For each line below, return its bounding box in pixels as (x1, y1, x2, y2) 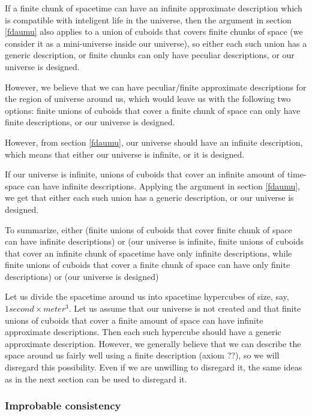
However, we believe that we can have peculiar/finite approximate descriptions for (5, 80, 307, 93)
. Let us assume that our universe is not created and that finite (68, 302, 301, 315)
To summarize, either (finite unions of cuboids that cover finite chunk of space (5, 223, 292, 236)
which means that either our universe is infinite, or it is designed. (5, 147, 245, 160)
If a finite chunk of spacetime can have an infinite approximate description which (5, 2, 302, 14)
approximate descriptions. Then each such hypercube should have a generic (5, 325, 281, 338)
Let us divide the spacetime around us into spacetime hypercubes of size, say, (5, 290, 289, 303)
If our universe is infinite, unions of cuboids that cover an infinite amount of (5, 168, 284, 180)
